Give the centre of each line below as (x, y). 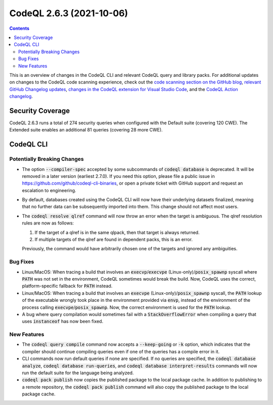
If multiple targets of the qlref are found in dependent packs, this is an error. (114, 240)
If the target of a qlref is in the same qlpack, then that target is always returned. (117, 232)
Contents (19, 28)
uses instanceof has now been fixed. (63, 322)
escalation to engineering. (49, 190)
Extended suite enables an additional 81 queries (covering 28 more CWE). (86, 130)
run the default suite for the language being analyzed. (78, 373)
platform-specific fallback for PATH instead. (67, 286)
